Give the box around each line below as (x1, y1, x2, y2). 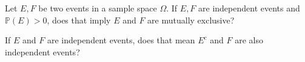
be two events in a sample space (38, 2, 157, 14)
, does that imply (47, 13, 111, 26)
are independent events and (198, 2, 300, 14)
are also (235, 34, 263, 46)
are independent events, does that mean (47, 34, 195, 46)
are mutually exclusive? (147, 13, 235, 26)
